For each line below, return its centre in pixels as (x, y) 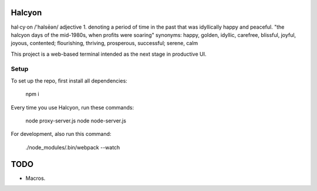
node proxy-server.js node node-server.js (76, 121)
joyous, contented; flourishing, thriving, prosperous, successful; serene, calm (104, 43)
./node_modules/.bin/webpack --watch (73, 147)
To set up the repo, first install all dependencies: (69, 81)
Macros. (36, 178)
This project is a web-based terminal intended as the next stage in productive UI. (109, 54)
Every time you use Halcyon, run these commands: (72, 107)
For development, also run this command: (61, 134)
